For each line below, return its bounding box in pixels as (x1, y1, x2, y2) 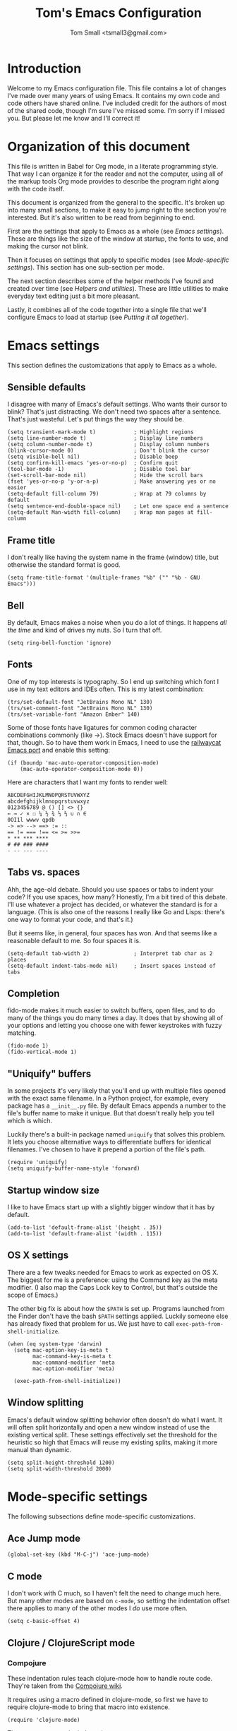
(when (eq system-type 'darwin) (7, 1340, 102, 1348)
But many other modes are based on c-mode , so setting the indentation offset (7, 1597, 230, 1605)
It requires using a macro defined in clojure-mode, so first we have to (7, 1695, 209, 1703)
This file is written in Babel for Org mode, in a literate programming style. (7, 162, 219, 170)
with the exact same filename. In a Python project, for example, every (7, 1094, 209, 1103)
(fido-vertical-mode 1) (7, 1048, 78, 1056)
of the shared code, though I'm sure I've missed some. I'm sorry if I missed (7, 106, 226, 114)
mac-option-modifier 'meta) (32, 1365, 115, 1372)
